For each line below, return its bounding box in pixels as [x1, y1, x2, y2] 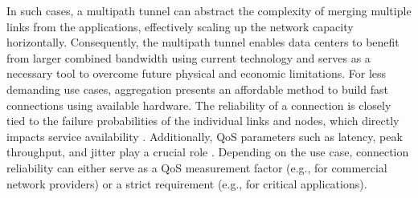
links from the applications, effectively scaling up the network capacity [6, 18, 354, 34]
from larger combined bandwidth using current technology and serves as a [6, 49, 371, 66]
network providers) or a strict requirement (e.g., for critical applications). [6, 175, 367, 192]
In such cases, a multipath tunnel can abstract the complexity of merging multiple [6, 2, 412, 18]
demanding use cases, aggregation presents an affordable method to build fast [6, 80, 389, 97]
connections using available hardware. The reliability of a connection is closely [6, 96, 391, 113]
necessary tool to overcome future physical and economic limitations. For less [6, 65, 387, 82]
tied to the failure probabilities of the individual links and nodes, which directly [6, 112, 400, 129]
